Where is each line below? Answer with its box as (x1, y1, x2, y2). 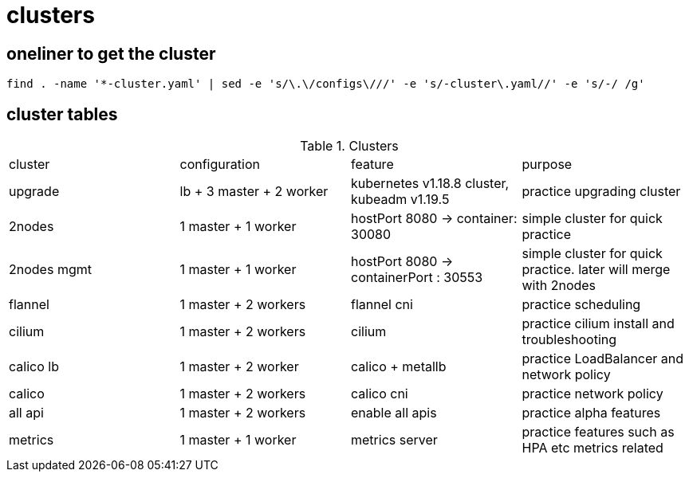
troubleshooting (522, 331, 617, 348)
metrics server (351, 432, 438, 449)
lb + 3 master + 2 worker (179, 183, 329, 200)
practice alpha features (522, 405, 661, 421)
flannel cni (351, 296, 413, 313)
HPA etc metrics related (522, 440, 663, 456)
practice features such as (522, 424, 675, 441)
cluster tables (6, 104, 118, 124)
